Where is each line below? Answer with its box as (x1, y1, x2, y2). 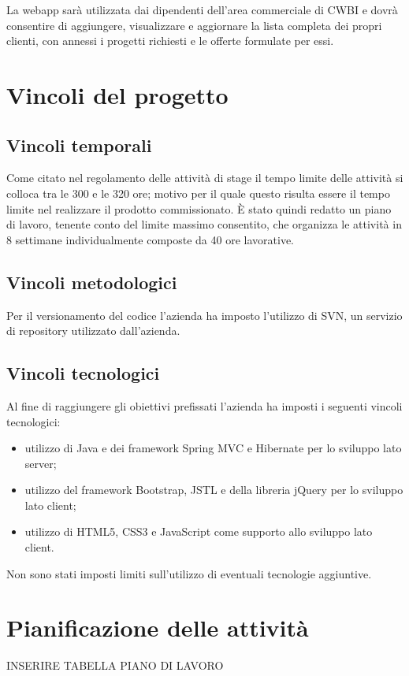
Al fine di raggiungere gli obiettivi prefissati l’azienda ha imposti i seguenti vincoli (6, 397, 403, 414)
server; (24, 455, 57, 471)
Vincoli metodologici (6, 269, 177, 294)
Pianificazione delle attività (6, 611, 309, 644)
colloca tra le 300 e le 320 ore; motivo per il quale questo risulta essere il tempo (6, 184, 390, 201)
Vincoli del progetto (6, 78, 229, 110)
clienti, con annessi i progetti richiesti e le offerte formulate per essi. (6, 32, 334, 49)
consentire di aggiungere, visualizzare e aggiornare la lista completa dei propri (6, 17, 382, 33)
